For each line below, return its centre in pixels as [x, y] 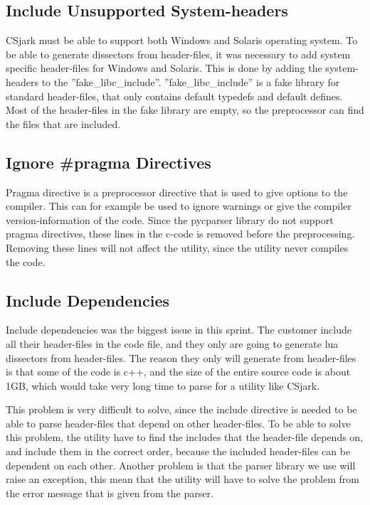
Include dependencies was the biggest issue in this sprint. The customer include [179, 330]
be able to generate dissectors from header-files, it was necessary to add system [178, 54]
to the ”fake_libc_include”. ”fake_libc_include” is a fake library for [191, 81]
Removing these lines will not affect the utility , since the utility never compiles [177, 247]
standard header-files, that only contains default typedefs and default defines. [174, 96]
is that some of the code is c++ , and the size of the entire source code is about [178, 372]
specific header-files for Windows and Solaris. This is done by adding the [164, 68]
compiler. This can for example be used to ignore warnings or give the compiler [179, 206]
